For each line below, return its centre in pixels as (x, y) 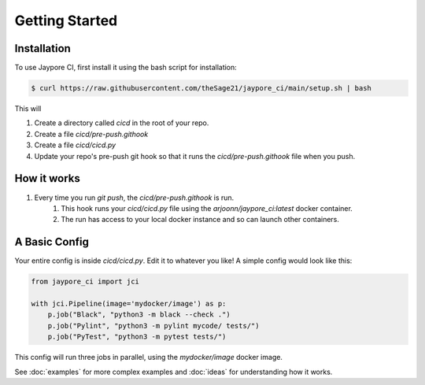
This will (28, 109)
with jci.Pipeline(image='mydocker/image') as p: (129, 304)
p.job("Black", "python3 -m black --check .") (139, 315)
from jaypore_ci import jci (85, 282)
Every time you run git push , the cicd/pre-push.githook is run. (134, 198)
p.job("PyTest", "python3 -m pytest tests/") (137, 337)
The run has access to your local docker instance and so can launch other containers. (200, 220)
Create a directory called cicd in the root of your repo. (122, 123)
